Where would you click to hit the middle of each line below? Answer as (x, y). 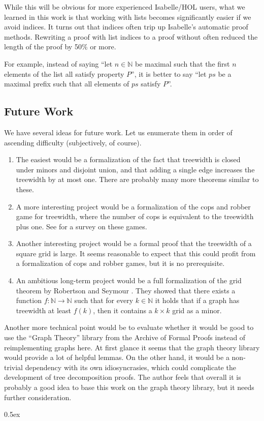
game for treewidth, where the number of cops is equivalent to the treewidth (135, 216)
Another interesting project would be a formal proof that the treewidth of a (134, 243)
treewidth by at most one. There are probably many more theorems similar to (137, 179)
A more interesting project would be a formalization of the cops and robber (133, 206)
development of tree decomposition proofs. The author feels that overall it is (123, 377)
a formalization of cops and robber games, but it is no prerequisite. (120, 263)
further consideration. (38, 397)
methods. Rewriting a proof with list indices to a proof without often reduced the (131, 36)
